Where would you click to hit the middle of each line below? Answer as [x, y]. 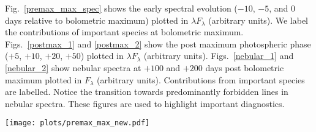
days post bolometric [245, 67]
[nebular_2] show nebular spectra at [73, 67]
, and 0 [282, 8]
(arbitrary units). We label [258, 20]
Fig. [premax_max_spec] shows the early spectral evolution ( [121, 8]
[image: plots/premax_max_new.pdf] [77, 123]
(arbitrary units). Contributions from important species [201, 79]
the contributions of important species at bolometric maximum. [124, 32]
